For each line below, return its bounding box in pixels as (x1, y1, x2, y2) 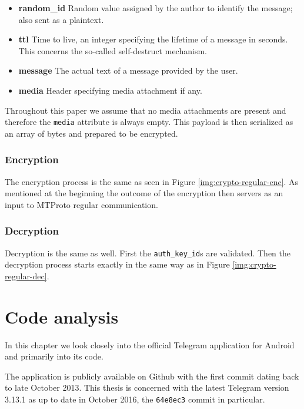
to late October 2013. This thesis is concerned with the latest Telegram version (5, 381, 289, 394)
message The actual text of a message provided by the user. (18, 64, 238, 77)
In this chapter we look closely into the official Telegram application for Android (5, 338, 295, 351)
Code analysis (5, 304, 119, 328)
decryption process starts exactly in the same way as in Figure (5, 258, 230, 271)
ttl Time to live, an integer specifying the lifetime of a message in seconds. (18, 33, 288, 45)
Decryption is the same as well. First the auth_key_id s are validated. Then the (5, 246, 290, 259)
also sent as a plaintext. (18, 13, 104, 25)
